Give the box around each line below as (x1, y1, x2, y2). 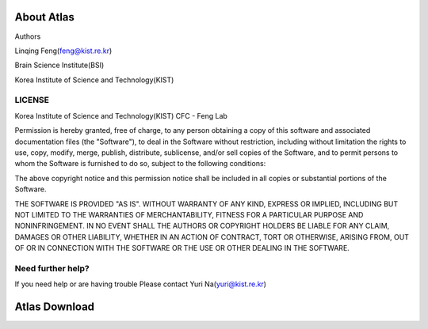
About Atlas (14, 10, 75, 24)
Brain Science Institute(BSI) (14, 60, 105, 70)
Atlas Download (14, 301, 95, 314)
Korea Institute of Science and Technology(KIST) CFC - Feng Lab (14, 111, 227, 120)
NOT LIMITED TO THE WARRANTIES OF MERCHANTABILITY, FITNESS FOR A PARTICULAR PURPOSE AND (14, 210, 364, 219)
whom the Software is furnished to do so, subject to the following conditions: (14, 159, 266, 168)
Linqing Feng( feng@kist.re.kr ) (14, 46, 113, 55)
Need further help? (14, 263, 90, 274)
